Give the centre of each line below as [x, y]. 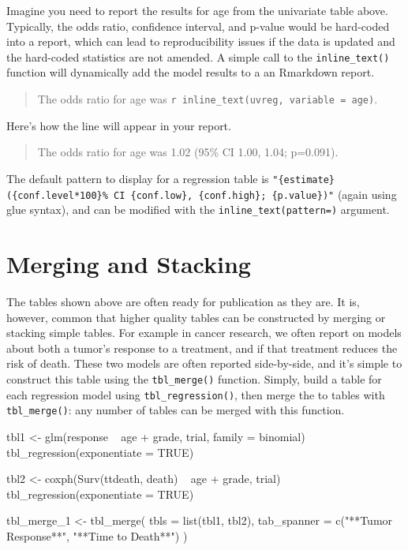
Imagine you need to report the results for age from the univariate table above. [197, 10]
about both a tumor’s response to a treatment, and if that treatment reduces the [202, 348]
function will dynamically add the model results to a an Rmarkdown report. [191, 72]
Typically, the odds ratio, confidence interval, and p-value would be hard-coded [198, 26]
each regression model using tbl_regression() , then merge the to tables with [196, 394]
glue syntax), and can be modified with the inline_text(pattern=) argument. [198, 210]
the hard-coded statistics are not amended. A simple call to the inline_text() [198, 56]
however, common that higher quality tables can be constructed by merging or [196, 317]
